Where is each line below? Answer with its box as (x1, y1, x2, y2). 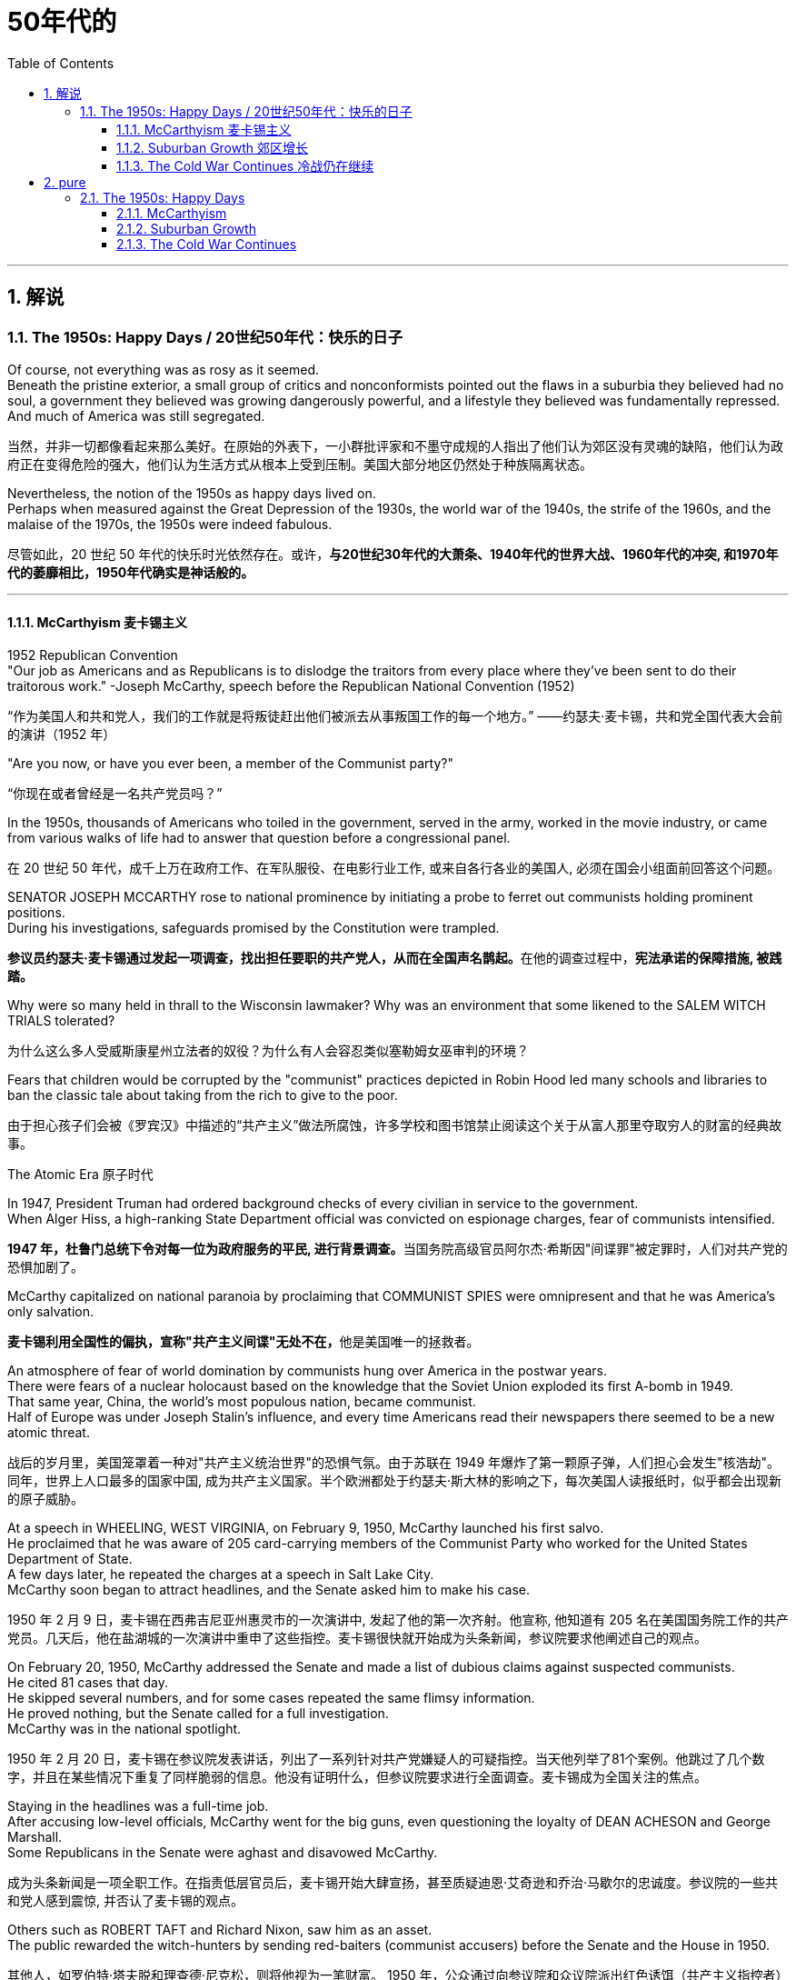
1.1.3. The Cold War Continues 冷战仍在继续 (116, 157, 374, 174)
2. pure (44, 174, 86, 190)
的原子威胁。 (7, 1491, 84, 1507)
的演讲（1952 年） (7, 726, 116, 743)
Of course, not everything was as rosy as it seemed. (7, 361, 320, 377)
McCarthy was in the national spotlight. (7, 1721, 242, 1737)
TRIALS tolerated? (7, 1013, 115, 1029)
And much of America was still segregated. (7, 407, 265, 424)
